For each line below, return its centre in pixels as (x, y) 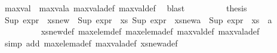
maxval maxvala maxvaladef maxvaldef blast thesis (126, 8)
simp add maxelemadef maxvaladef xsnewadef (91, 43)
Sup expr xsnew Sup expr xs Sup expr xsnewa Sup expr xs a (138, 19)
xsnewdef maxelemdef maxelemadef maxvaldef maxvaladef (150, 31)
